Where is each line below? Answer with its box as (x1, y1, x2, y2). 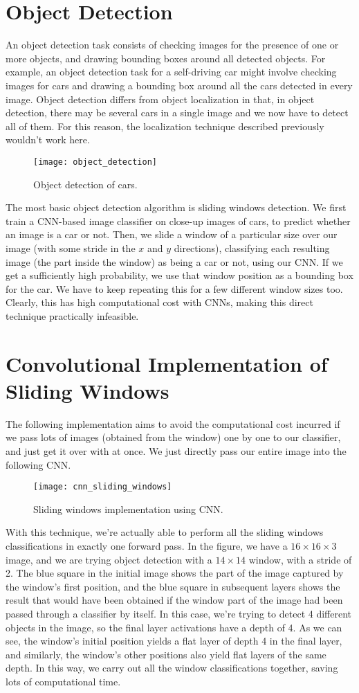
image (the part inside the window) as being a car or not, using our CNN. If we (6, 254, 343, 269)
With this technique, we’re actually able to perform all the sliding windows (6, 525, 324, 539)
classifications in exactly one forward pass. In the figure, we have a (6, 539, 288, 552)
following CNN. (6, 457, 71, 471)
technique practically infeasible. (6, 308, 139, 323)
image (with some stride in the (6, 240, 136, 255)
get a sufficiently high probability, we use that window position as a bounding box (6, 268, 353, 282)
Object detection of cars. (33, 177, 138, 191)
